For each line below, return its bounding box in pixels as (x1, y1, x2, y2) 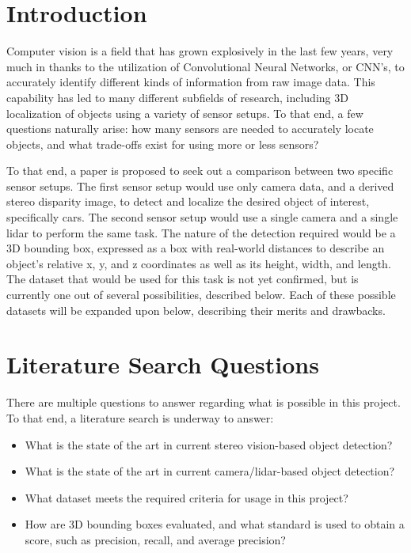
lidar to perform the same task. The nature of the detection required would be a (6, 224, 396, 241)
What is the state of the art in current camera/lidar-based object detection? (25, 463, 395, 479)
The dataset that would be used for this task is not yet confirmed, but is (6, 271, 359, 287)
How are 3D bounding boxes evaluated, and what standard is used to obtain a (25, 516, 405, 532)
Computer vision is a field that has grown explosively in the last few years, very (6, 43, 394, 59)
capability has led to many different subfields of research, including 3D (6, 89, 348, 105)
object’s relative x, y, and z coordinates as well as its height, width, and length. (6, 255, 391, 271)
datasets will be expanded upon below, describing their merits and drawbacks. (6, 301, 386, 318)
